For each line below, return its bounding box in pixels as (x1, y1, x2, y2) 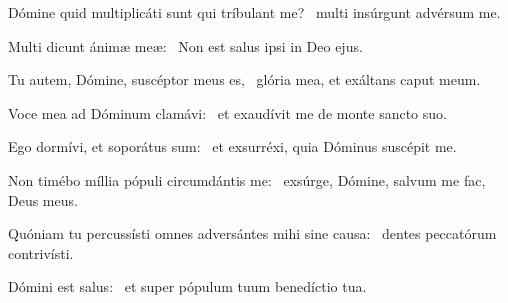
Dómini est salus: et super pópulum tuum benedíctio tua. (8, 276, 367, 297)
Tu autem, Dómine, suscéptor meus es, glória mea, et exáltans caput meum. (8, 69, 481, 90)
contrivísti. (8, 242, 74, 263)
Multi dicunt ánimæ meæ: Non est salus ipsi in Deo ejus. (8, 35, 363, 56)
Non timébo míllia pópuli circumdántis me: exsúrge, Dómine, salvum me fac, (8, 169, 486, 190)
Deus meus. (8, 189, 78, 210)
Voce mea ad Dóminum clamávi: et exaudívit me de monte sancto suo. (8, 102, 447, 123)
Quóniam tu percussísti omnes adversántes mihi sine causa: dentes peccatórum (8, 223, 497, 244)
